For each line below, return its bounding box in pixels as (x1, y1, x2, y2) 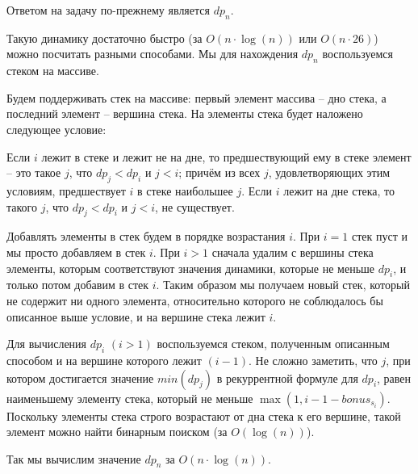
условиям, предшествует (6, 182, 126, 199)
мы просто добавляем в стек (6, 243, 146, 260)
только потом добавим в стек (6, 276, 149, 293)
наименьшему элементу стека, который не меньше (6, 389, 253, 406)
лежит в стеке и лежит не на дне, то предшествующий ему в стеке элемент (41, 148, 412, 165)
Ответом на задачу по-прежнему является (6, 2, 210, 18)
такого (6, 198, 37, 215)
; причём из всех (178, 164, 261, 181)
